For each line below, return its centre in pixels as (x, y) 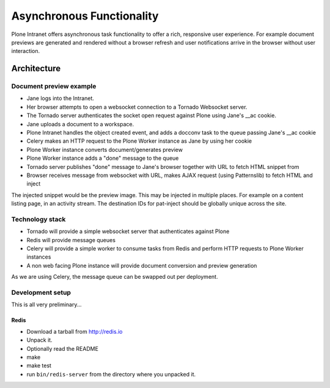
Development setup (41, 293)
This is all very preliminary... (46, 304)
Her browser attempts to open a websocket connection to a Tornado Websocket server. (137, 107)
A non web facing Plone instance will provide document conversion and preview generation (142, 265)
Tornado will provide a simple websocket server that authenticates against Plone (128, 231)
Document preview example (54, 87)
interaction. (26, 51)
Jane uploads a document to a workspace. (80, 124)
